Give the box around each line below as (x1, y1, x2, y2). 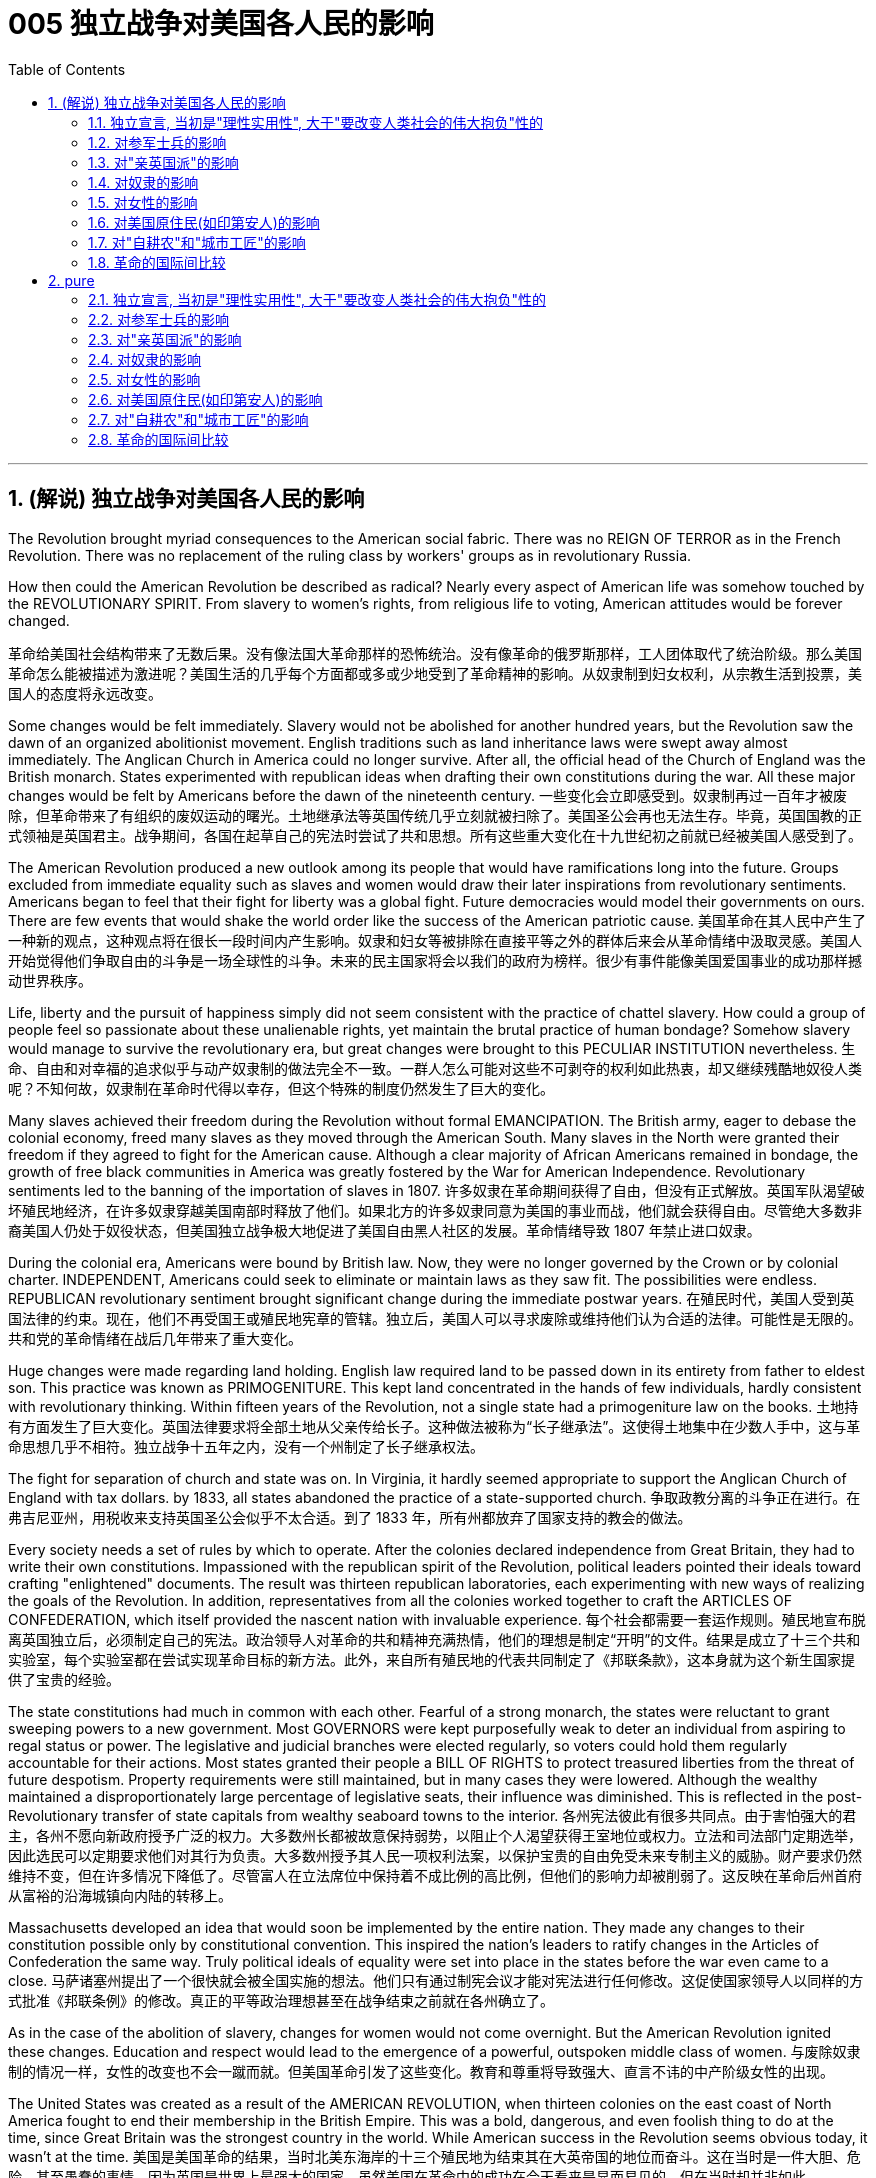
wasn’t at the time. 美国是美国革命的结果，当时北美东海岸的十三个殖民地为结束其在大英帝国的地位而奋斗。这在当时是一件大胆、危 (8, 2147, 861, 2165)
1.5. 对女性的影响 (88, 193, 198, 211)
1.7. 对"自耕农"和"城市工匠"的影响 (88, 233, 306, 251)
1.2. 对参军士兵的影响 (88, 133, 227, 151)
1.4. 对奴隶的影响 (88, 173, 199, 191)
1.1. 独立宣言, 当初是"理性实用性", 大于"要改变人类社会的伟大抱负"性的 (88, 113, 544, 131)
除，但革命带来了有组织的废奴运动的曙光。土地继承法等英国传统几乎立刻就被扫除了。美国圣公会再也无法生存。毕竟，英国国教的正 (8, 806, 862, 824)
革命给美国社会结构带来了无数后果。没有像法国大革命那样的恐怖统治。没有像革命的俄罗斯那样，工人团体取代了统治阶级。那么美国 (8, 644, 862, 662)
